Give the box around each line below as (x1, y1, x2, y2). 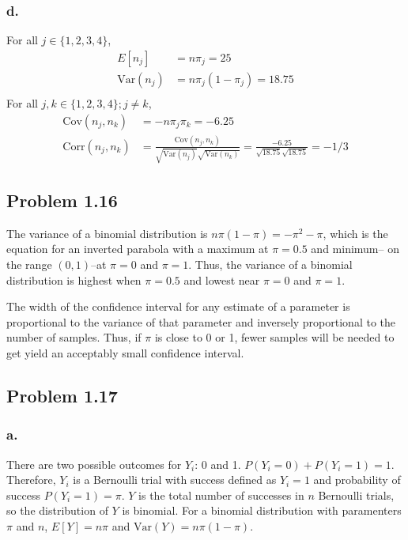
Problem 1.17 (6, 383, 118, 407)
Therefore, (6, 471, 56, 488)
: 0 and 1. (195, 455, 241, 472)
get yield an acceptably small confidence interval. (6, 344, 244, 361)
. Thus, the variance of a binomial (188, 255, 353, 272)
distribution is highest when (6, 271, 142, 288)
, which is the (323, 225, 388, 241)
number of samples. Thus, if (6, 329, 142, 346)
